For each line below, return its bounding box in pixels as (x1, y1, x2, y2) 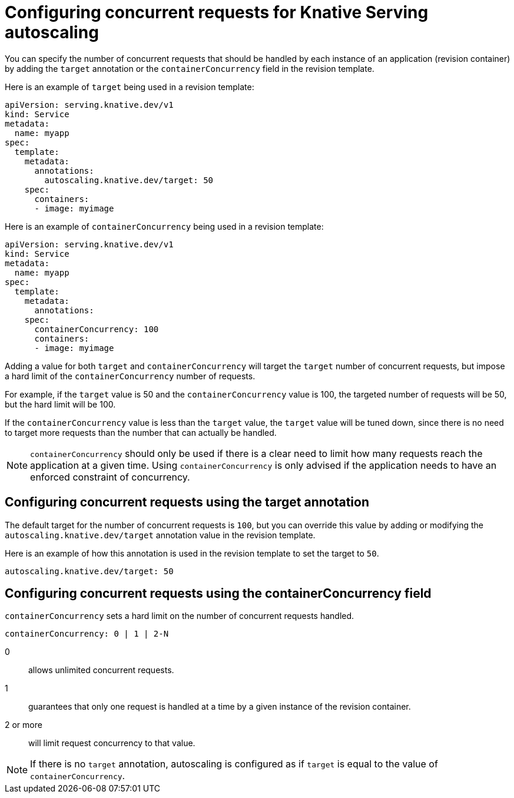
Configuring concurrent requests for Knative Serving (5, 2, 429, 22)
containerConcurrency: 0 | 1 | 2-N (5, 629, 169, 639)
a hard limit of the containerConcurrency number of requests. (5, 370, 256, 381)
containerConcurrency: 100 (34, 324, 159, 334)
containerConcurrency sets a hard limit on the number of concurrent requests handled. (5, 611, 354, 621)
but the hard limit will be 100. (5, 399, 116, 409)
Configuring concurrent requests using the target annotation (5, 495, 369, 510)
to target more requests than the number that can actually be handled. (5, 427, 277, 438)
